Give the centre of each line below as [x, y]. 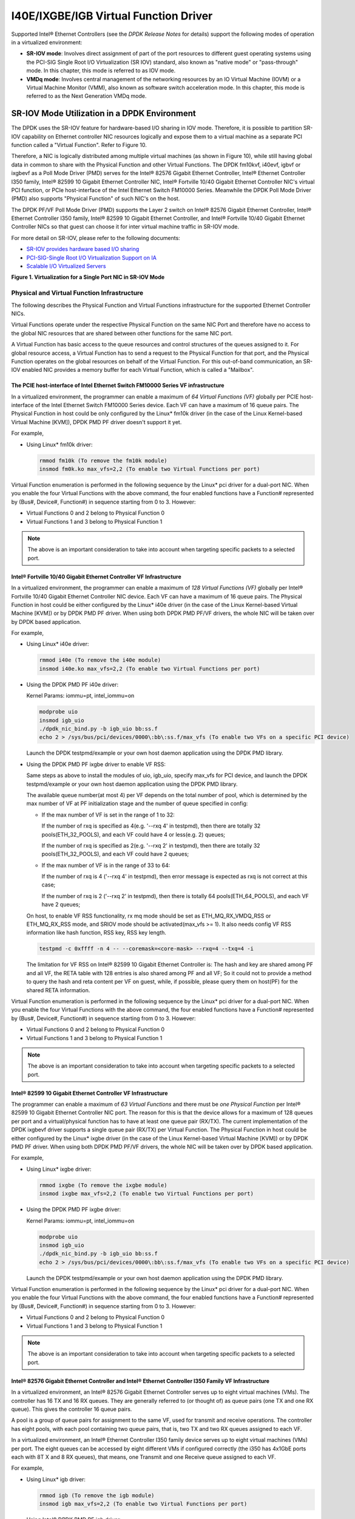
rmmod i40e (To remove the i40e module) [100, 660]
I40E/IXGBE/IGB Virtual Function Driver [112, 16]
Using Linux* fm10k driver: [59, 444]
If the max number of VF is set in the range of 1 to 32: [108, 815]
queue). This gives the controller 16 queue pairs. [72, 1409]
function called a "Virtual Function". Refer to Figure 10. [79, 145]
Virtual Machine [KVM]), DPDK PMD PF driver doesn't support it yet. [96, 422]
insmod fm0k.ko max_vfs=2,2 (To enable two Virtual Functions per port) [150, 469]
